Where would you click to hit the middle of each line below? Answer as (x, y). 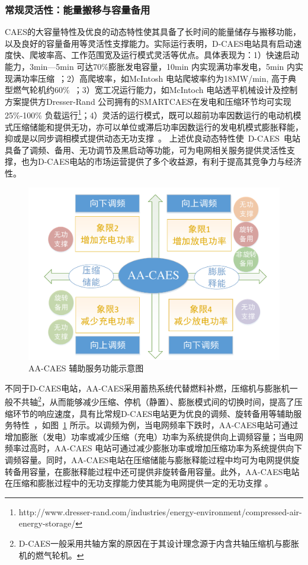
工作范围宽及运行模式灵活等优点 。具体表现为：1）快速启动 (185, 55)
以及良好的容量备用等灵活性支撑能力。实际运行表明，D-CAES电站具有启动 (149, 43)
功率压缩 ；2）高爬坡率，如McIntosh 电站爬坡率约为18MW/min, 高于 (155, 78)
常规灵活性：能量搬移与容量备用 (78, 9)
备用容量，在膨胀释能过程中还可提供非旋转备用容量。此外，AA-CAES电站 (156, 471)
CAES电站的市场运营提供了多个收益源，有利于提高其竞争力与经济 (174, 161)
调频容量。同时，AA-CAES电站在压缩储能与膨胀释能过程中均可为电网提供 (148, 460)
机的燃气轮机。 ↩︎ (51, 555)
